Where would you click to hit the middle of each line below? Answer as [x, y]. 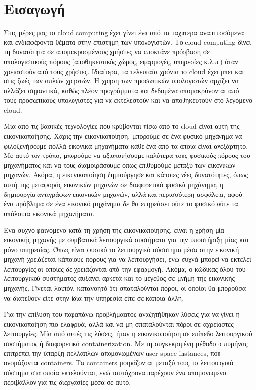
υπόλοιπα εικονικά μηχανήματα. [49, 213]
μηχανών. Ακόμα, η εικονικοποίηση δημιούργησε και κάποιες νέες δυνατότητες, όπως [126, 175]
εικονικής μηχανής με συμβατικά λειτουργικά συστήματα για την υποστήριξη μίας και [126, 239]
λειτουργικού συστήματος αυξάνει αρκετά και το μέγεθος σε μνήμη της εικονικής [120, 278]
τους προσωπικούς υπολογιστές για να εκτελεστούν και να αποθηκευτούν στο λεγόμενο [128, 100]
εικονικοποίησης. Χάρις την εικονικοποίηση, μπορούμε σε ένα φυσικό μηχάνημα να [123, 136]
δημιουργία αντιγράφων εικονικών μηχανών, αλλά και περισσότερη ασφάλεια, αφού [123, 194]
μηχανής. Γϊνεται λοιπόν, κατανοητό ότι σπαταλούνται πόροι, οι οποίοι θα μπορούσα [125, 288]
